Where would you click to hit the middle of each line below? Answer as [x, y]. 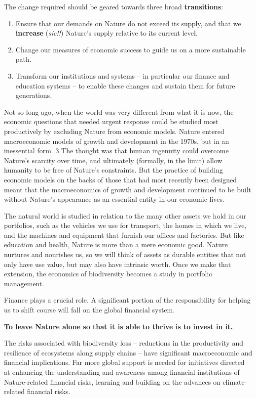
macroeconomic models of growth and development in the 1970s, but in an [117, 141]
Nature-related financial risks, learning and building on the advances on [112, 381]
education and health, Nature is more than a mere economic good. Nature [116, 244]
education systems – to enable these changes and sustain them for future [125, 85]
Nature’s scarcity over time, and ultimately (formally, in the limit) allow [113, 160]
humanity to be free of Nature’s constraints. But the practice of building [113, 170]
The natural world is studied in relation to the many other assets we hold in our [125, 215]
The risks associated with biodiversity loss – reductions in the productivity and [124, 343]
